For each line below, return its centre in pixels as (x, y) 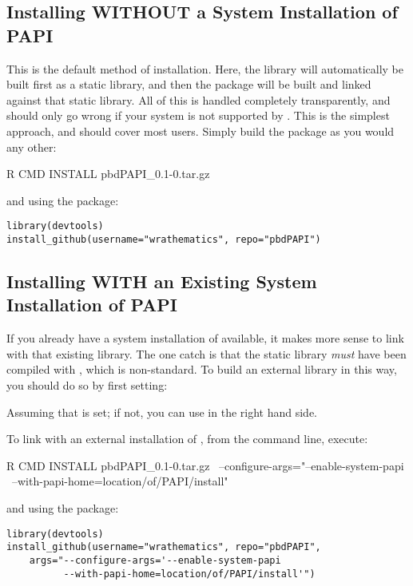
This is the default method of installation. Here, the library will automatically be (205, 68)
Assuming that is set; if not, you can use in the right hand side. (162, 412)
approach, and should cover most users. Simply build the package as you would (201, 131)
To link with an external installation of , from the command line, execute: (187, 439)
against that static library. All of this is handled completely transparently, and (199, 99)
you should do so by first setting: (87, 385)
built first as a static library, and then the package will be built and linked (189, 84)
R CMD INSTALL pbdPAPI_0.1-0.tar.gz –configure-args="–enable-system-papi (205, 465)
